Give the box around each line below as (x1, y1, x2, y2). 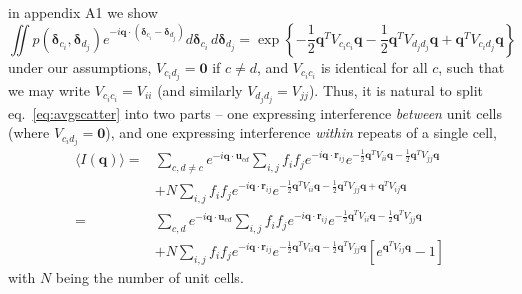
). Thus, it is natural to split (308, 79, 484, 100)
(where (8, 122, 50, 143)
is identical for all (320, 56, 428, 77)
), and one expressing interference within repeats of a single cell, (105, 122, 497, 143)
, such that (438, 56, 505, 77)
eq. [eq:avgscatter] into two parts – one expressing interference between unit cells (8, 102, 502, 123)
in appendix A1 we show (8, 2, 158, 22)
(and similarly (157, 79, 243, 100)
